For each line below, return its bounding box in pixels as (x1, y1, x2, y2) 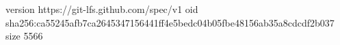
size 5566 (5, 29, 43, 43)
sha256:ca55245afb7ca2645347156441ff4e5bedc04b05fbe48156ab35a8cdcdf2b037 (5, 15, 335, 29)
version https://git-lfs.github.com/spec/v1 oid (5, 2, 198, 16)
